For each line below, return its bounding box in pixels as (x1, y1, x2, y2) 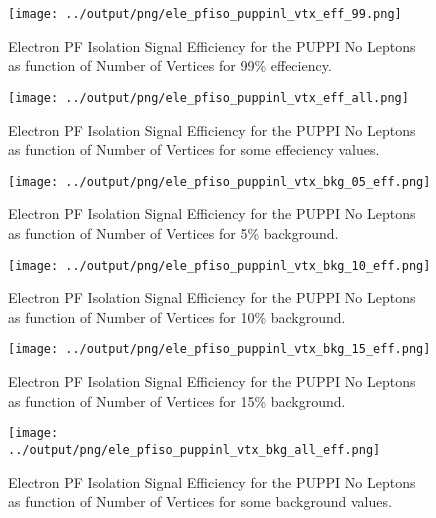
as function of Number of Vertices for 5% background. (8, 222, 339, 243)
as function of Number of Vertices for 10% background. (8, 306, 346, 327)
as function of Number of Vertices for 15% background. (8, 390, 346, 411)
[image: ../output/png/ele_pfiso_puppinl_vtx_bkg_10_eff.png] (8, 258, 431, 273)
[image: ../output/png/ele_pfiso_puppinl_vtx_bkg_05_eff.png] (8, 174, 431, 189)
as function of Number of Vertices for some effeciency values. (8, 139, 380, 160)
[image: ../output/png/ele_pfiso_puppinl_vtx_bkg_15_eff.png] (8, 342, 431, 357)
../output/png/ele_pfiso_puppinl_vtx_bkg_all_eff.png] (8, 442, 381, 457)
